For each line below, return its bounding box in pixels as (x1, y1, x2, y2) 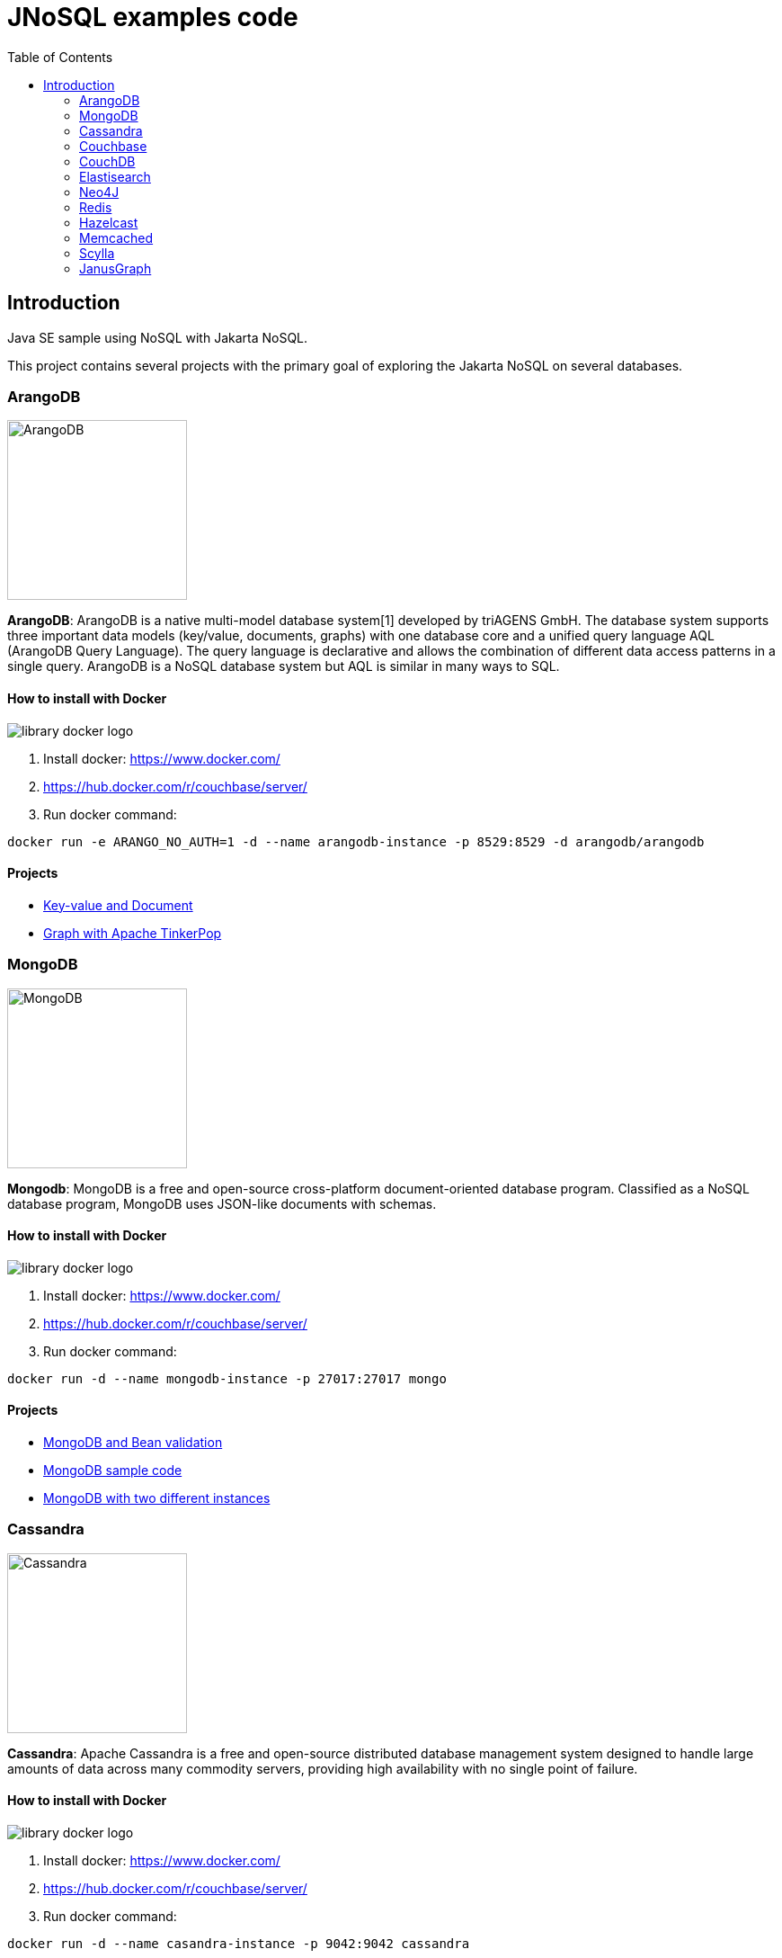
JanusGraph (79, 260, 152, 276)
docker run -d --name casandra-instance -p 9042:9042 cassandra (7, 1936, 470, 1951)
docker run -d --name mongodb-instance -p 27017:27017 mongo (7, 1371, 447, 1386)
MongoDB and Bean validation (43, 1434, 223, 1450)
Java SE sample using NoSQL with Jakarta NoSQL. (7, 329, 308, 345)
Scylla (79, 245, 115, 261)
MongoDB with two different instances (43, 1489, 271, 1506)
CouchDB (79, 153, 136, 169)
